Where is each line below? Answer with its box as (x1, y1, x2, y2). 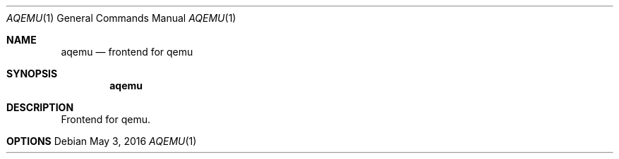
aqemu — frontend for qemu (61, 46, 193, 58)
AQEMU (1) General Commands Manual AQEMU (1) (6, 12, 236, 24)
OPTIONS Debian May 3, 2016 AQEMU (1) (6, 135, 197, 147)
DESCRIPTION (6, 101, 74, 113)
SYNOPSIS (6, 68, 58, 79)
